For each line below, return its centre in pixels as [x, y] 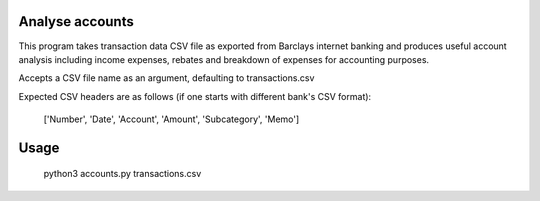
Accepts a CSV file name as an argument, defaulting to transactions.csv [166, 78]
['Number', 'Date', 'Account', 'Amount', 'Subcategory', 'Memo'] [171, 119]
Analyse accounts [76, 21]
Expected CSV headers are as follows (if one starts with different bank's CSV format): [195, 96]
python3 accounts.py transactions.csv [122, 174]
